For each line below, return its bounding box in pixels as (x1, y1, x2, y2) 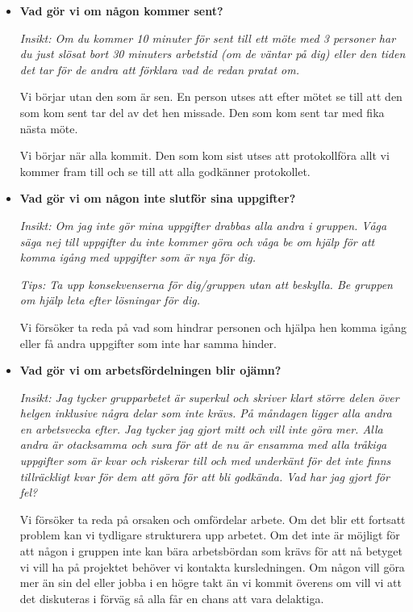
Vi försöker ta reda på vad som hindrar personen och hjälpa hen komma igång (19, 318, 407, 335)
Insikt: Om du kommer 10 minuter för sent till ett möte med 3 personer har (19, 29, 396, 46)
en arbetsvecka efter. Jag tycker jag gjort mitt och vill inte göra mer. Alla (19, 420, 383, 437)
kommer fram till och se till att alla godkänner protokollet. (19, 162, 311, 179)
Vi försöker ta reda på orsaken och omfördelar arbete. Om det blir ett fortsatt (19, 510, 406, 527)
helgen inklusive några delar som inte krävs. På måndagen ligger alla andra (19, 405, 392, 421)
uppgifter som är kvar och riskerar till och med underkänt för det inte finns (19, 452, 391, 469)
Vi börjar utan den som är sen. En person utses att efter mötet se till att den (19, 88, 403, 105)
